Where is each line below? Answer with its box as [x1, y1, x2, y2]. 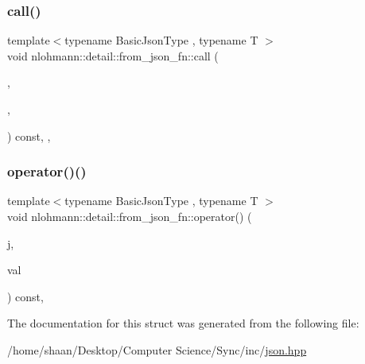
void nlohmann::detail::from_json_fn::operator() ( [7, 208, 252, 224]
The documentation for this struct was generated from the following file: [7, 315, 359, 331]
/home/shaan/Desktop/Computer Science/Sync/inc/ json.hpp [7, 341, 307, 358]
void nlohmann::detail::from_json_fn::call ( [7, 47, 219, 64]
